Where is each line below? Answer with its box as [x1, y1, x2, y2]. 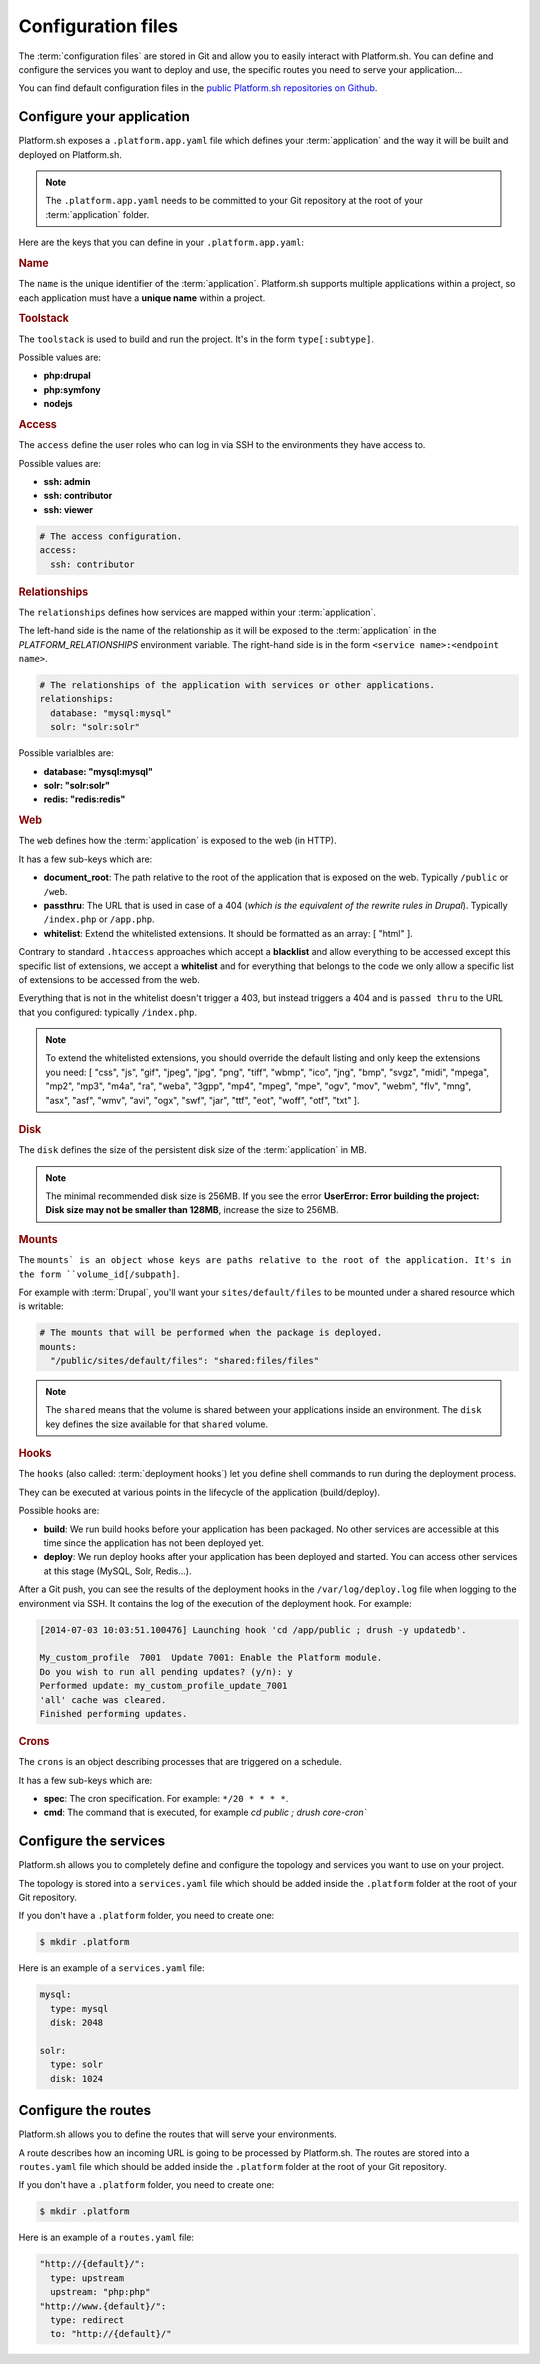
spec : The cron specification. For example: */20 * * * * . [43, 1792, 289, 1804]
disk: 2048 [50, 2017, 104, 2029]
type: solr [50, 2059, 104, 2070]
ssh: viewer [43, 503, 94, 515]
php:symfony [43, 383, 101, 395]
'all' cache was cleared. [39, 1694, 167, 1705]
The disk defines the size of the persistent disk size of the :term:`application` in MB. [18, 1144, 367, 1156]
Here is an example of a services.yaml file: [18, 1962, 205, 1974]
